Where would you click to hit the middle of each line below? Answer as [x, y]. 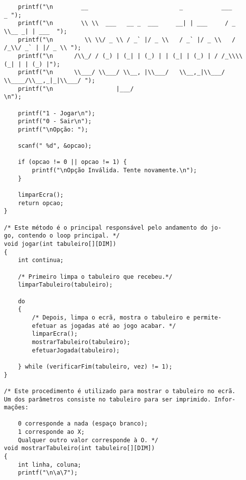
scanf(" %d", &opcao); [55, 146]
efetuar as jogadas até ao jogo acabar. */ [104, 326]
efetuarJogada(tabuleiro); [76, 350]
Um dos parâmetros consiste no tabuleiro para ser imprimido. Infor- [120, 399]
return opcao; [41, 203]
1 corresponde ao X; [51, 432]
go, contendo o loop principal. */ [62, 236]
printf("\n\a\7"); [48, 473]
